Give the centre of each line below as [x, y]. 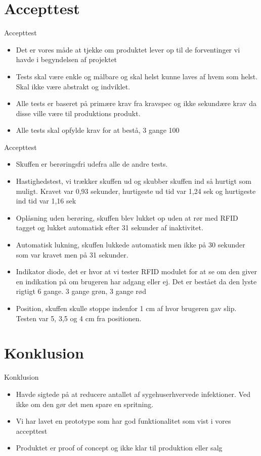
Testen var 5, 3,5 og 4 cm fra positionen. [79, 318]
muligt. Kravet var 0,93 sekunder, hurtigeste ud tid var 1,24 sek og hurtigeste [136, 191]
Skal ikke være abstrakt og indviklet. [73, 86]
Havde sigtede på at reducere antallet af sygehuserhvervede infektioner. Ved [133, 394]
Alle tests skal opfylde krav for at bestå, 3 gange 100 [98, 130]
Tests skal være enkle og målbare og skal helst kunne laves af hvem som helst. [137, 76]
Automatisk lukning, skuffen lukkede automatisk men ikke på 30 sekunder [130, 245]
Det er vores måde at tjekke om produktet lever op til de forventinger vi [128, 49]
